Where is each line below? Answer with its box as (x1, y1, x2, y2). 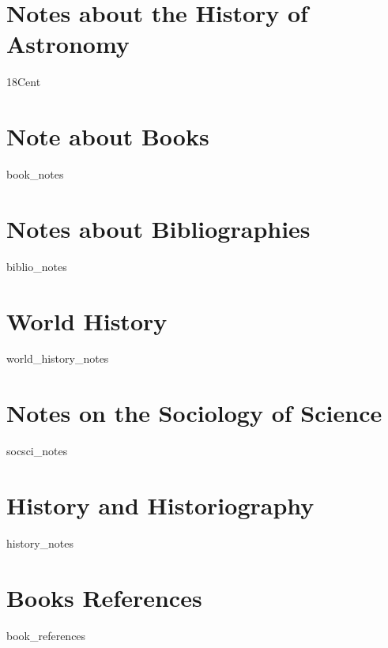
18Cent (6, 73, 41, 90)
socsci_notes (6, 443, 68, 459)
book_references (6, 627, 86, 643)
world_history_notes (6, 350, 109, 367)
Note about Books (6, 120, 209, 153)
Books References (6, 581, 202, 613)
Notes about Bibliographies (6, 212, 311, 244)
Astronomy (6, 28, 130, 60)
